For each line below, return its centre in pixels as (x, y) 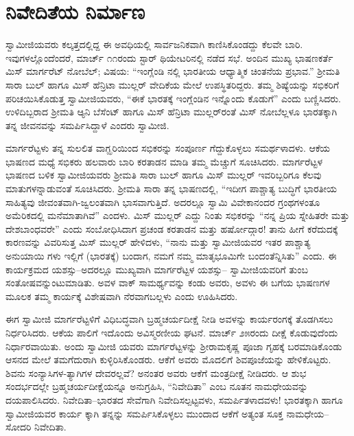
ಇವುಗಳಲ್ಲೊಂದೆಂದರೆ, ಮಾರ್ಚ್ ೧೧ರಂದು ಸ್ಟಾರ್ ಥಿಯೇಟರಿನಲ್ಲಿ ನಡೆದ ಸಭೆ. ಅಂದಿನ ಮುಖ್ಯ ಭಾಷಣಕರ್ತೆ (169, 57)
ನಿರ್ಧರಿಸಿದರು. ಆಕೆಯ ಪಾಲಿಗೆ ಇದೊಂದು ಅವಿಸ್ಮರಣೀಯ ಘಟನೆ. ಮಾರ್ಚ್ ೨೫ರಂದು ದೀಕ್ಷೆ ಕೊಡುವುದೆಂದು (172, 332)
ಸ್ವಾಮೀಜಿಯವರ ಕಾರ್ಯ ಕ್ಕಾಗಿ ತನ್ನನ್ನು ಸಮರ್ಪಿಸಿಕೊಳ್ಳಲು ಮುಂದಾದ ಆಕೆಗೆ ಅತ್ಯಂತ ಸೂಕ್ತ (144, 413)
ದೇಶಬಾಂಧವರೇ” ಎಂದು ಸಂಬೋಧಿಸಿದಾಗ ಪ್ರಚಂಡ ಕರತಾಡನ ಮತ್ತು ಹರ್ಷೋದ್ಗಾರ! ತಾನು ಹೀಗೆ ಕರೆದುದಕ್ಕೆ (172, 228)
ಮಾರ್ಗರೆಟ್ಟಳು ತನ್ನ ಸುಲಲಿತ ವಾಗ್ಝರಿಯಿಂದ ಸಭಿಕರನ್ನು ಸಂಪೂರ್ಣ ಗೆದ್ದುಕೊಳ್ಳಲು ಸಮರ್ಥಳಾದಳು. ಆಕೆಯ (168, 148)
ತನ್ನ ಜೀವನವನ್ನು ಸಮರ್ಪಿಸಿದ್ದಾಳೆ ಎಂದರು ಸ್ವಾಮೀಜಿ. (87, 125)
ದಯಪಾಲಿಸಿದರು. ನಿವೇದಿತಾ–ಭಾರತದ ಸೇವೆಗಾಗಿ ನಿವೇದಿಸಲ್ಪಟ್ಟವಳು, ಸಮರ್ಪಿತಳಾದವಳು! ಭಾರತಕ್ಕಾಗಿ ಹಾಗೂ (174, 399)
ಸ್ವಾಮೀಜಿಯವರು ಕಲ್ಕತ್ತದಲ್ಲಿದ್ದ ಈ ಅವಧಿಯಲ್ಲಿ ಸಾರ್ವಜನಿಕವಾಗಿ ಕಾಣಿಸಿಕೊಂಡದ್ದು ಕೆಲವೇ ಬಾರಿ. (154, 44)
